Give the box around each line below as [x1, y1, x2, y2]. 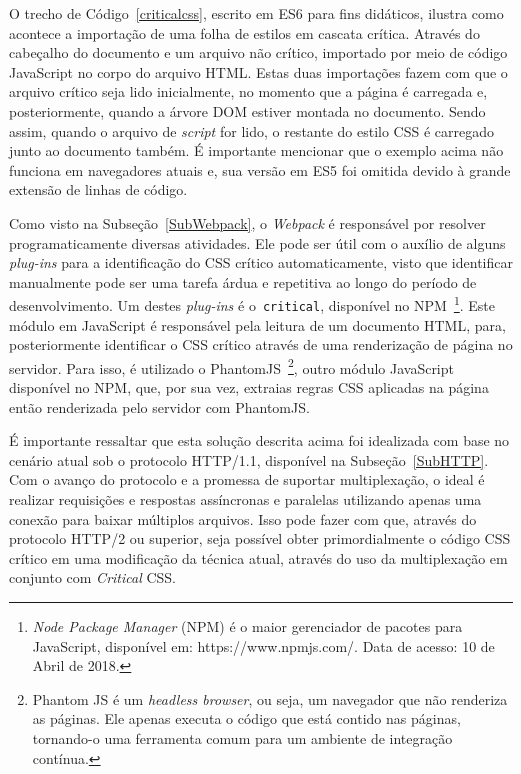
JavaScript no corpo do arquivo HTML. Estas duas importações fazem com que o [9, 61, 508, 82]
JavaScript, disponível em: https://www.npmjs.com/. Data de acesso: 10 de [32, 635, 495, 656]
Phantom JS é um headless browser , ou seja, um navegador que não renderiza [32, 688, 508, 709]
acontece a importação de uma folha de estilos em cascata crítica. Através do [9, 22, 480, 43]
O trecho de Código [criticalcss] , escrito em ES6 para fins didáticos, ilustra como [9, 3, 504, 23]
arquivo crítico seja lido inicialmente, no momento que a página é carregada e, [9, 81, 488, 102]
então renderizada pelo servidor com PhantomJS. [9, 396, 310, 417]
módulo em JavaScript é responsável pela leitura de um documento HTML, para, [9, 314, 506, 335]
